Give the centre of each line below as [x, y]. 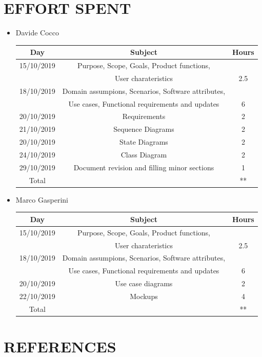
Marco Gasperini [42, 199]
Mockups [144, 296]
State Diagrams [144, 142]
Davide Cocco [37, 33]
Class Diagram [144, 154]
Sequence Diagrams [144, 129]
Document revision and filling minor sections [144, 167]
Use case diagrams [144, 283]
